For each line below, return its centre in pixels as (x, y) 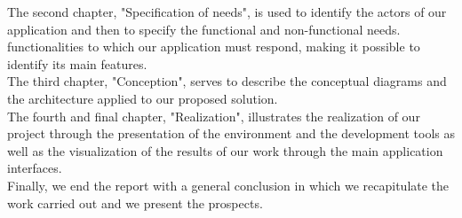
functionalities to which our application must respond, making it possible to (214, 47)
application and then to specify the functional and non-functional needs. (204, 29)
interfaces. (35, 168)
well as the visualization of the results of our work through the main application (225, 150)
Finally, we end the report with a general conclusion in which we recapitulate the (228, 185)
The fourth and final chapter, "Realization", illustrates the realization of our (214, 116)
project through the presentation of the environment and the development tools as (231, 133)
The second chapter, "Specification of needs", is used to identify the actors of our (227, 12)
